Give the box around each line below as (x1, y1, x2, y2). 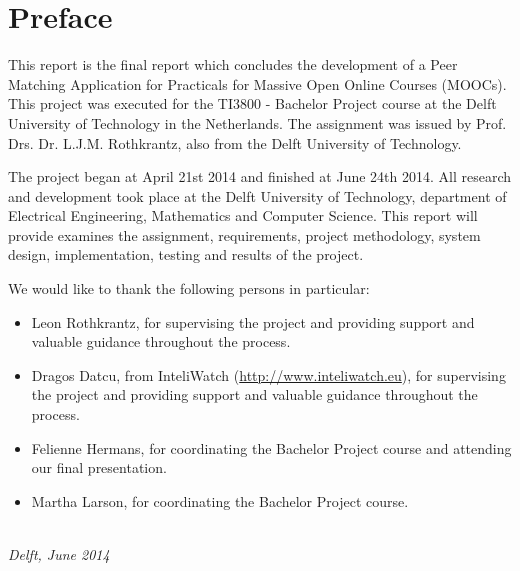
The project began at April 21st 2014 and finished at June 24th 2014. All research (8, 166, 512, 187)
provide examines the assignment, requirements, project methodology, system (8, 224, 481, 245)
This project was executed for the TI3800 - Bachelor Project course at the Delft (8, 93, 497, 114)
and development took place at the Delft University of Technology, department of (8, 185, 507, 206)
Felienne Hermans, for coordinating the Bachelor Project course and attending (31, 437, 512, 458)
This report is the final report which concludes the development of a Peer (8, 54, 458, 75)
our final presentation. (31, 457, 167, 478)
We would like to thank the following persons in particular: (8, 278, 370, 299)
